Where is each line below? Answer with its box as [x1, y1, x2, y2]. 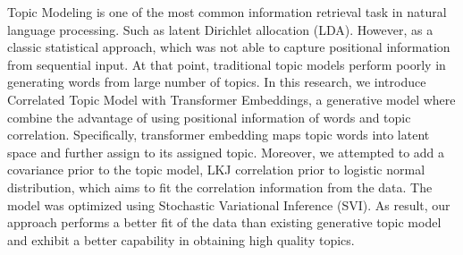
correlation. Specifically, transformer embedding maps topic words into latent [7, 125, 430, 144]
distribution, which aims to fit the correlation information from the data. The [7, 177, 433, 196]
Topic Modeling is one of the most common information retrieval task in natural [7, 3, 447, 21]
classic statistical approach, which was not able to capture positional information [7, 38, 450, 56]
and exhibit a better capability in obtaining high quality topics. [7, 230, 355, 249]
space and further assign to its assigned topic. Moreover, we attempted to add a [7, 142, 445, 161]
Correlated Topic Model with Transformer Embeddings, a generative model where [7, 89, 456, 108]
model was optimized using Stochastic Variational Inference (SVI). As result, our [7, 195, 450, 214]
